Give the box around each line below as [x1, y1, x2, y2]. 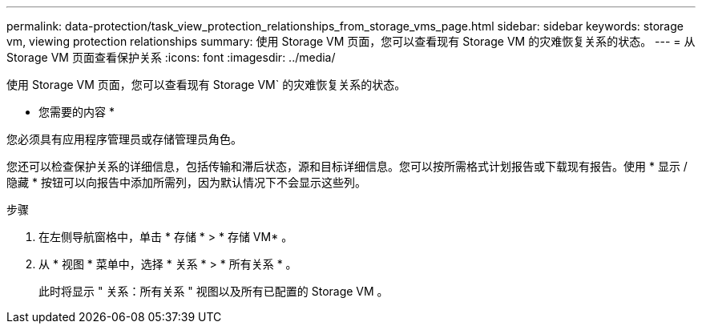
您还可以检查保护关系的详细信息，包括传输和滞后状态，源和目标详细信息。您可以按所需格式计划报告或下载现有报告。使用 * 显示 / [6, 159, 688, 173]
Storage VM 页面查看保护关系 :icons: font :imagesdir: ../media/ [6, 50, 336, 64]
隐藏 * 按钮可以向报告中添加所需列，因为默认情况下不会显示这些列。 [6, 175, 366, 189]
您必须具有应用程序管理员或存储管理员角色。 [6, 132, 242, 146]
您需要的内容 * [38, 105, 115, 119]
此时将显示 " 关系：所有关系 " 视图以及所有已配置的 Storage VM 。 [38, 284, 389, 298]
